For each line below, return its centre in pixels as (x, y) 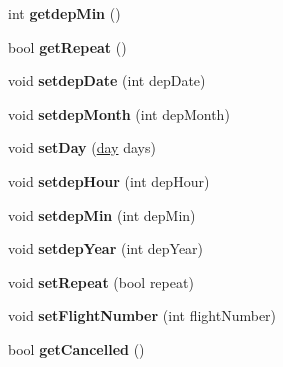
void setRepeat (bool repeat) (101, 281)
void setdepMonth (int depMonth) (119, 113)
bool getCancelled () (76, 348)
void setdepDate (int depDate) (107, 80)
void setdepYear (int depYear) (106, 248)
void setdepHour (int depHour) (109, 180)
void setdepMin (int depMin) (102, 214)
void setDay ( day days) (82, 147)
